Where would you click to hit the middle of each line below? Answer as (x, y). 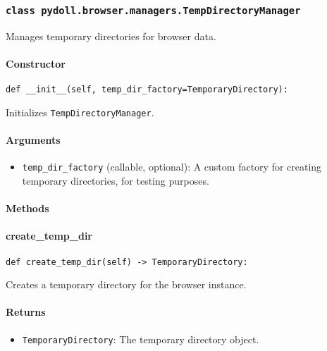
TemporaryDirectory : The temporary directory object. (141, 339)
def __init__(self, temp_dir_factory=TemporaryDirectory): (147, 90)
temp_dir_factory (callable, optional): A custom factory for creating (172, 167)
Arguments (33, 140)
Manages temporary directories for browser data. (111, 36)
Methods (27, 208)
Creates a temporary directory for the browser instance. (126, 284)
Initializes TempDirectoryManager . (80, 112)
